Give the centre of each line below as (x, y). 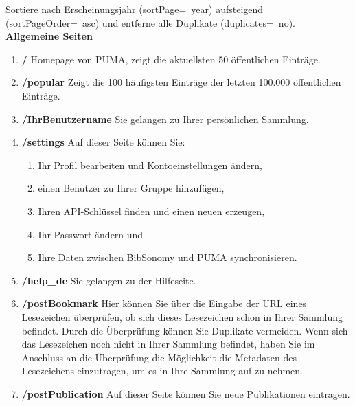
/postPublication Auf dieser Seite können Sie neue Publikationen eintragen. (186, 393)
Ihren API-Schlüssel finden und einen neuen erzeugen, (151, 211)
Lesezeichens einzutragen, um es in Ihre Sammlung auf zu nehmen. (162, 371)
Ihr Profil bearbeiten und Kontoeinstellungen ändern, (150, 165)
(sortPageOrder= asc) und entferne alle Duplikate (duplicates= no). (150, 22)
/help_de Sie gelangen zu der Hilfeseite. (109, 280)
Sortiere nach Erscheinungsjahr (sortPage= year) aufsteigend (135, 9)
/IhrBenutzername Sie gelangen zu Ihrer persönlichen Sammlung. (165, 119)
